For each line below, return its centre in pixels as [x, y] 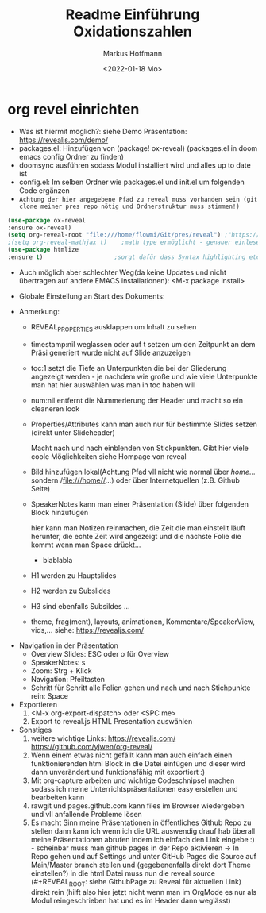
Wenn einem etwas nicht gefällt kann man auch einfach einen [131, 755]
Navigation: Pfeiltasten [67, 679]
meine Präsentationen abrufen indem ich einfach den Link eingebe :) [143, 839]
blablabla [58, 560]
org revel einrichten [73, 109]
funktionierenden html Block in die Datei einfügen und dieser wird [138, 763]
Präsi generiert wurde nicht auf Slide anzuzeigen [111, 352]
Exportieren [38, 704]
